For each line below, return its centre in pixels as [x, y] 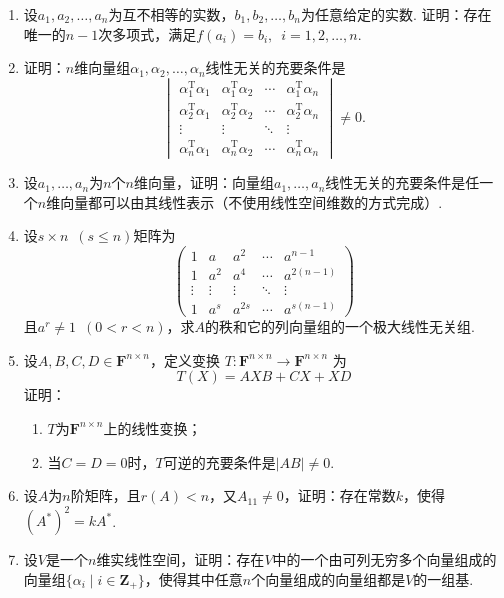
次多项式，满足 [147, 33]
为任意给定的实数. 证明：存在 [396, 14]
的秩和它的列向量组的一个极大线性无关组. [340, 326]
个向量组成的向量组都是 [328, 578]
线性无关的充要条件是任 [402, 182]
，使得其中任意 [193, 578]
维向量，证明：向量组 [203, 182]
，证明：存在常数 [339, 495]
